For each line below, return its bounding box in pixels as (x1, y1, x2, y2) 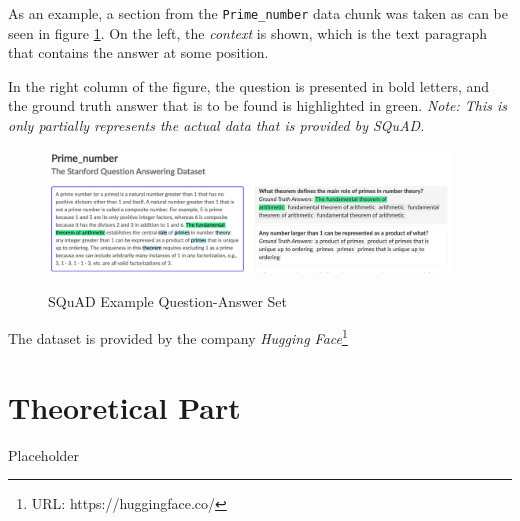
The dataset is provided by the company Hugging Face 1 (8, 325, 348, 348)
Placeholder (8, 444, 80, 465)
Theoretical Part (8, 386, 241, 427)
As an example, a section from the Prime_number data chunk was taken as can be (8, 3, 508, 23)
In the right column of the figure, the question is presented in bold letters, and (8, 75, 490, 96)
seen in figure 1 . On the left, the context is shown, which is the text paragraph (8, 22, 487, 43)
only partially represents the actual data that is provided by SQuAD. (8, 115, 425, 136)
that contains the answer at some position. (8, 42, 269, 63)
